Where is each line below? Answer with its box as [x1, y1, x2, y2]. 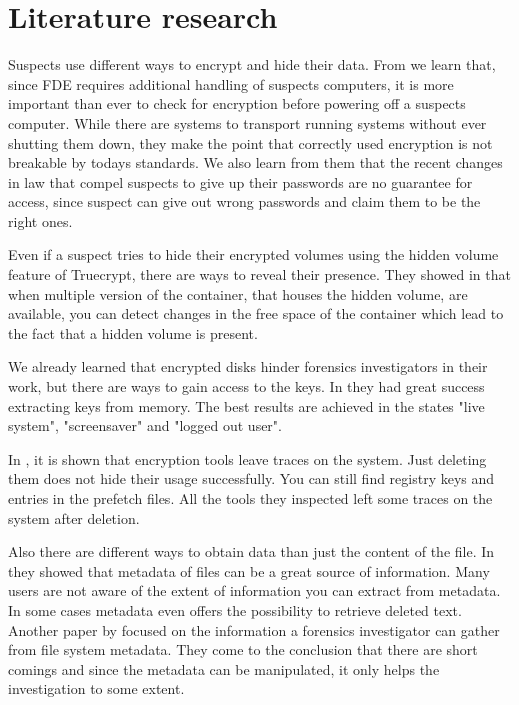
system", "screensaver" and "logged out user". [8, 415, 282, 436]
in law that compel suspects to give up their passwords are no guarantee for [8, 171, 473, 192]
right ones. [8, 210, 73, 231]
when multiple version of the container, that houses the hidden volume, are [8, 283, 468, 304]
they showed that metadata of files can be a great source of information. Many [8, 560, 490, 581]
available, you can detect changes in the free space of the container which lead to [8, 303, 504, 324]
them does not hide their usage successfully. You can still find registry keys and [8, 468, 495, 489]
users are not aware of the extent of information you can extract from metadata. [8, 580, 501, 601]
